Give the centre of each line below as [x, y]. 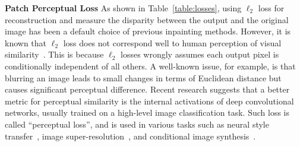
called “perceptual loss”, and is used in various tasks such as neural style [137, 124]
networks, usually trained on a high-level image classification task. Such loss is [147, 112]
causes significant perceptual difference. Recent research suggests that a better [147, 89]
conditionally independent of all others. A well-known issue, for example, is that [150, 66]
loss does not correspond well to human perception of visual [172, 42]
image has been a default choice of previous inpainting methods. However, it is [148, 31]
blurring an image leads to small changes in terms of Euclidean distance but [143, 77]
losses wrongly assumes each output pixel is [200, 54]
